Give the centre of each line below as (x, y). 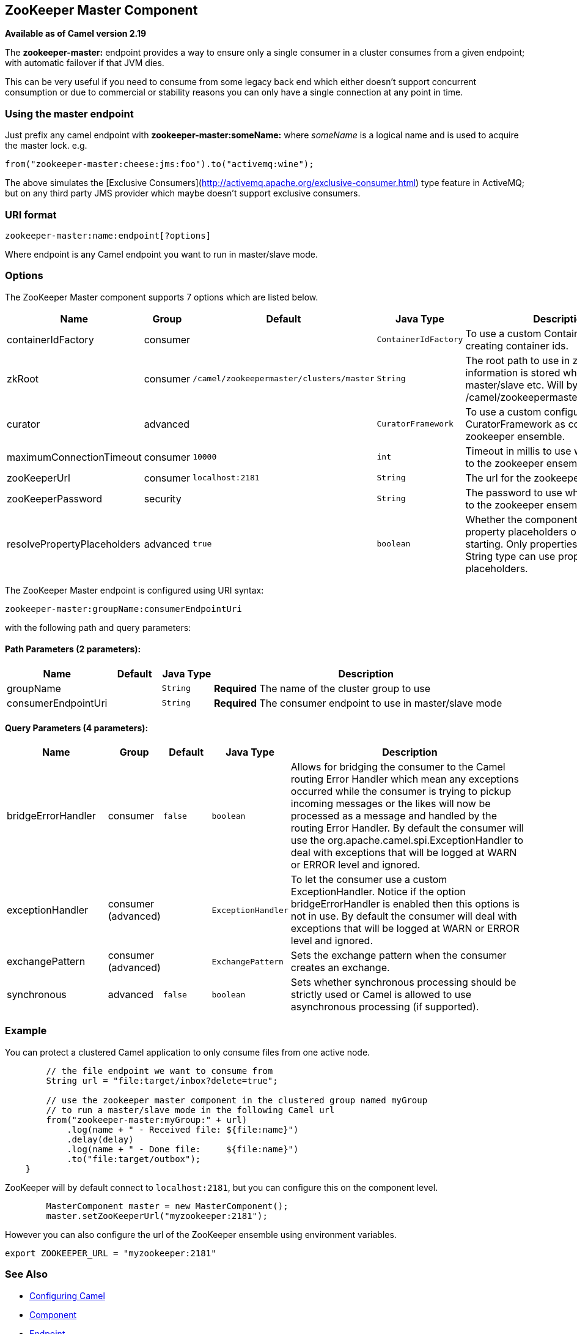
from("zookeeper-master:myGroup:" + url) (147, 1120)
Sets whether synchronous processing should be (403, 982)
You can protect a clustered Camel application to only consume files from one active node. (188, 1052)
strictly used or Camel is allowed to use (381, 995)
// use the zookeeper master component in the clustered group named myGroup (237, 1100)
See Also (26, 1274)
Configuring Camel (67, 1295)
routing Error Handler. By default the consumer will (407, 828)
